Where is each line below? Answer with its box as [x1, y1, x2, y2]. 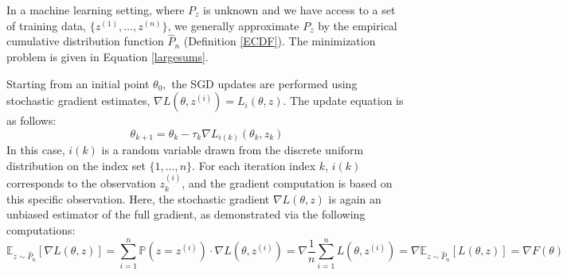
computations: [6, 222, 76, 238]
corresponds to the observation [6, 175, 156, 192]
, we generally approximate [167, 17, 299, 33]
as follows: [6, 112, 57, 129]
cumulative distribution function [6, 33, 164, 49]
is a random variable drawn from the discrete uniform [101, 141, 364, 158]
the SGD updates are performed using [171, 75, 358, 91]
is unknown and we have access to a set [203, 2, 396, 17]
